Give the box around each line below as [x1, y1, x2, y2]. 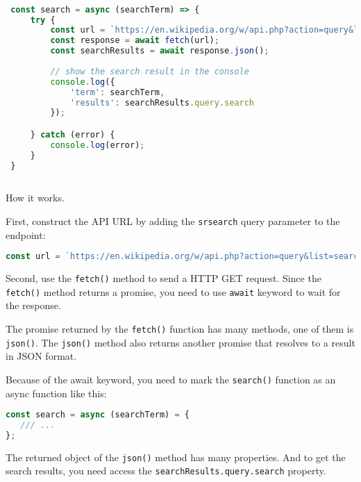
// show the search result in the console [50, 66, 249, 76]
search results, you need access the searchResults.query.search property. [6, 463, 326, 478]
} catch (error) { [30, 129, 115, 140]
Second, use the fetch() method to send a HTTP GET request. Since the [6, 271, 321, 285]
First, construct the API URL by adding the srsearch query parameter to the [6, 213, 340, 228]
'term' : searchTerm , [70, 87, 165, 97]
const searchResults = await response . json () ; [50, 46, 269, 56]
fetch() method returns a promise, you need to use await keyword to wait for [6, 284, 341, 299]
